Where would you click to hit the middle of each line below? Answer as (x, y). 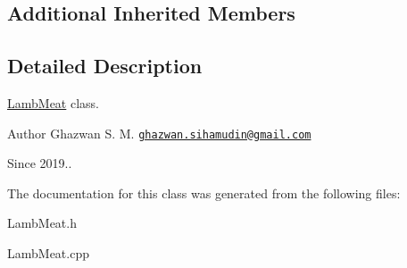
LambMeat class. (54, 102)
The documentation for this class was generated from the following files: (204, 193)
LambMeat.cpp (48, 253)
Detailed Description (105, 66)
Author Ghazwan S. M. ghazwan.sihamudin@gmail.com (159, 133)
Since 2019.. (40, 163)
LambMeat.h (42, 223)
